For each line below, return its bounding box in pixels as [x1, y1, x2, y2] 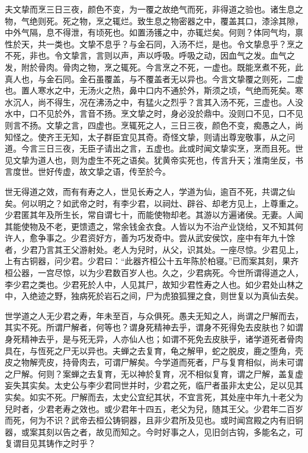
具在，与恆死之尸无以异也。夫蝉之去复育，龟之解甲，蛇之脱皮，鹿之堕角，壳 [5, 344, 303, 356]
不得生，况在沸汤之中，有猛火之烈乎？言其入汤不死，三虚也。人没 [46, 95, 303, 108]
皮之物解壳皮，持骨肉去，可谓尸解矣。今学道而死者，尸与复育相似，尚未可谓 [5, 356, 303, 368]
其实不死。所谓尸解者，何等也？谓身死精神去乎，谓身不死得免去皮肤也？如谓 [5, 321, 303, 333]
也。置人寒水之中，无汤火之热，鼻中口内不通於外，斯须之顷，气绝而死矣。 [5, 84, 295, 97]
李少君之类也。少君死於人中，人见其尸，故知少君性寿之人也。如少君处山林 [5, 278, 295, 290]
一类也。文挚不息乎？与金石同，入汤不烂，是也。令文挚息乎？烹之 [46, 37, 303, 50]
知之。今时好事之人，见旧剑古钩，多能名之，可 [120, 425, 303, 438]
